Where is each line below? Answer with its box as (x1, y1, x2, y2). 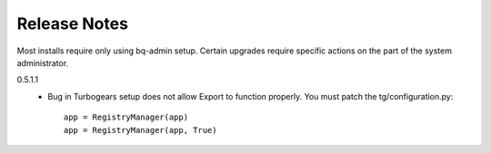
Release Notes (16, 14, 129, 33)
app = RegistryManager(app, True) (64, 125, 217, 135)
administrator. (16, 57, 69, 68)
